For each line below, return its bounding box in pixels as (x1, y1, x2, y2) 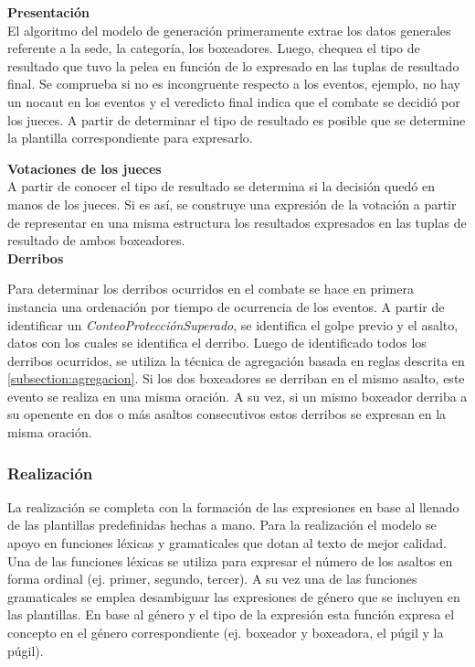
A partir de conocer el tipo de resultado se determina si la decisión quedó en (7, 177, 435, 196)
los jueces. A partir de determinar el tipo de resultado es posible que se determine (7, 110, 466, 129)
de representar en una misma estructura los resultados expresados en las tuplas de (7, 212, 467, 231)
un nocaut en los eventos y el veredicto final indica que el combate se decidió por (7, 91, 460, 111)
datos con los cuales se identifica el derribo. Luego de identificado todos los (7, 333, 427, 352)
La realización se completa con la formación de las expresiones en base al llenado (7, 497, 459, 516)
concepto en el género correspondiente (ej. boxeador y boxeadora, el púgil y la (7, 623, 444, 642)
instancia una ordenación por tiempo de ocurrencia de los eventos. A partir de (7, 296, 445, 316)
